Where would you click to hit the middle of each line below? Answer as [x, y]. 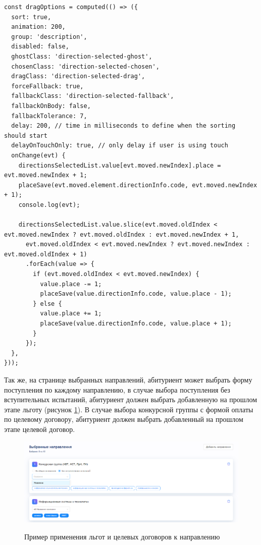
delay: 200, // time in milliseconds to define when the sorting [123, 126]
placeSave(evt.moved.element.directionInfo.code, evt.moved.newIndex [138, 185]
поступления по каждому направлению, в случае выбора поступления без [117, 389]
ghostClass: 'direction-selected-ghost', [82, 56]
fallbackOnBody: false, [51, 106]
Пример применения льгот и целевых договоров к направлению [122, 536]
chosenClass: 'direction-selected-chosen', [85, 66]
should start [26, 135]
